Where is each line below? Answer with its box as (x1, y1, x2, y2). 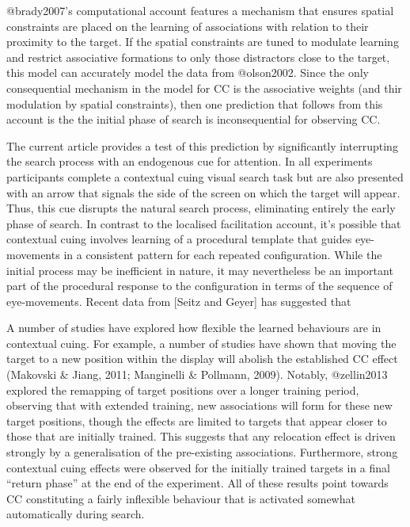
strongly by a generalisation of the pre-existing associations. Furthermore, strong (6, 444, 398, 460)
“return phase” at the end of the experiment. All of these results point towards (6, 475, 389, 491)
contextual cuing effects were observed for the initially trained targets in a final (6, 459, 390, 475)
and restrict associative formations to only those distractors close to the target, (6, 48, 390, 65)
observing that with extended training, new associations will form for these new (6, 397, 393, 414)
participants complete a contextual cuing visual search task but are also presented (6, 168, 404, 185)
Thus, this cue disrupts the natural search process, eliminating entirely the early (6, 200, 396, 216)
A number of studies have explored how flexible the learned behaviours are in (6, 319, 382, 336)
